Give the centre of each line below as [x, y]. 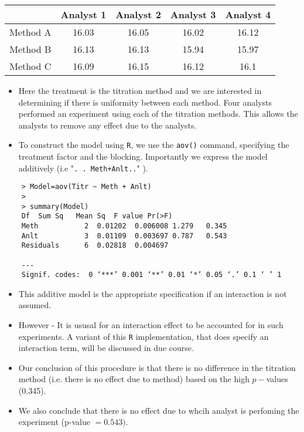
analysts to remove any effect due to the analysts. [107, 125]
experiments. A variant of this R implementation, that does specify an [144, 336]
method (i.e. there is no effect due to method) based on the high [134, 379]
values [277, 379]
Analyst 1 [83, 14]
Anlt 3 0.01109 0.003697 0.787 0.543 [124, 236]
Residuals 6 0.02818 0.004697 [95, 246]
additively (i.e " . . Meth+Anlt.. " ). [83, 168]
